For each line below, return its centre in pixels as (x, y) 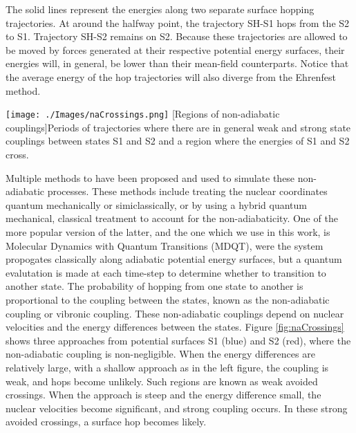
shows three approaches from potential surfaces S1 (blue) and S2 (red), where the (178, 340)
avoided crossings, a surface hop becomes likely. (106, 422)
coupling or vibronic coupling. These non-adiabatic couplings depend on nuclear (175, 313)
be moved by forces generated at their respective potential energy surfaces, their (175, 49)
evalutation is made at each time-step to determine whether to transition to (166, 272)
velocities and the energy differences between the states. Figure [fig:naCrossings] (175, 327)
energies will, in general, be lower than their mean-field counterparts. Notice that (177, 63)
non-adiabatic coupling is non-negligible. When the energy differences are (160, 354)
